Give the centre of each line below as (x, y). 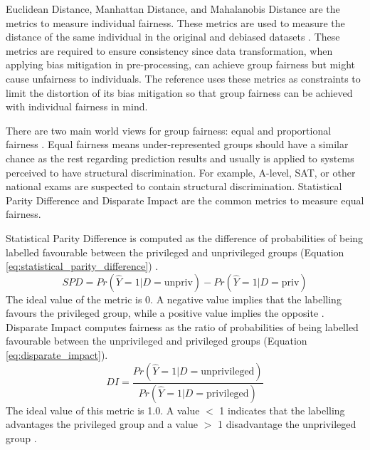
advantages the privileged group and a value (102, 424)
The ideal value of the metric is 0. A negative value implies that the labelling (174, 299)
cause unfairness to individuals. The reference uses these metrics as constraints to (183, 78)
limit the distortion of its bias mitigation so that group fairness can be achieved (179, 92)
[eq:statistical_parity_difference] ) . (82, 266)
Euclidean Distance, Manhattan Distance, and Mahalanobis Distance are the (173, 9)
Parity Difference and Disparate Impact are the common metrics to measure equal (185, 200)
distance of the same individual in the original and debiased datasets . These (173, 37)
